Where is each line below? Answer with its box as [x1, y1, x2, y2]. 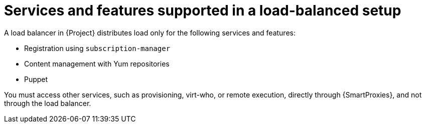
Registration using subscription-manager [24, 43, 171, 52]
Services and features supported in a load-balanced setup [4, 2, 401, 19]
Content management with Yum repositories [24, 59, 170, 68]
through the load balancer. [4, 98, 91, 107]
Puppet [24, 74, 48, 83]
